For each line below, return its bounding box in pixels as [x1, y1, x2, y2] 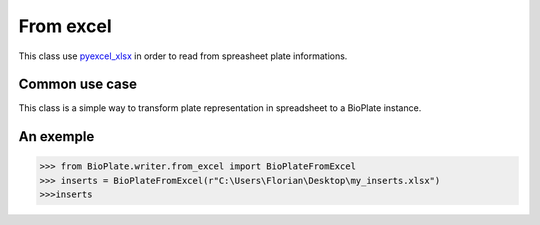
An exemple [18, 128, 95, 145]
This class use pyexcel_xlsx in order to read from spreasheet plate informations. [18, 50, 348, 62]
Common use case [18, 76, 138, 93]
